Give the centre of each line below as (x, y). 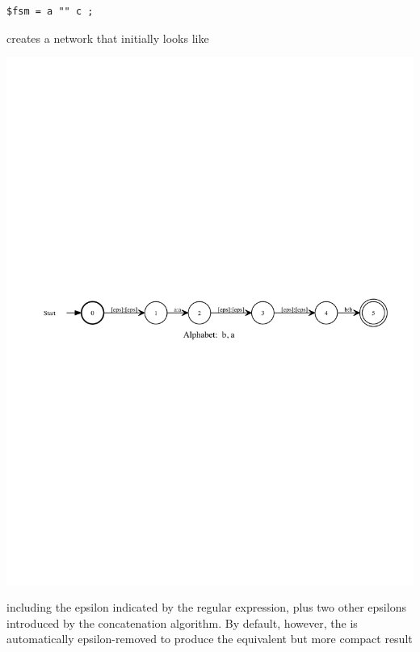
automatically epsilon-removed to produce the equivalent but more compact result (210, 639)
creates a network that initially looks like (108, 38)
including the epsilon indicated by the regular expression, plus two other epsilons (206, 607)
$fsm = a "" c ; (50, 11)
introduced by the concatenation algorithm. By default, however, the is (182, 623)
